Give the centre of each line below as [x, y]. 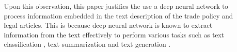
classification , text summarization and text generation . [87, 44]
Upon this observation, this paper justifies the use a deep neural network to [116, 6]
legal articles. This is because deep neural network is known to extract [108, 25]
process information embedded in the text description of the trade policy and [118, 15]
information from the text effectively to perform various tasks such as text [114, 34]
